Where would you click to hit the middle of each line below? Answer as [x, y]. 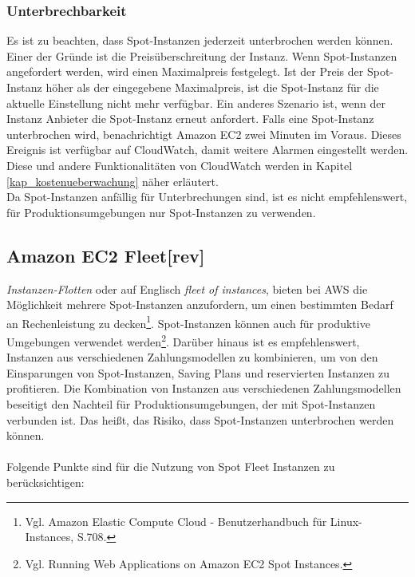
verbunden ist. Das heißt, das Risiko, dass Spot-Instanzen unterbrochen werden [200, 419]
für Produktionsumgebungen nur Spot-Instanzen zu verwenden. [161, 212]
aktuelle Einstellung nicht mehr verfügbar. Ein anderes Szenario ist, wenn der [196, 103]
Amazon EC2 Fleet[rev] [106, 255]
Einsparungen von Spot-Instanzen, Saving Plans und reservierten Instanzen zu [198, 372]
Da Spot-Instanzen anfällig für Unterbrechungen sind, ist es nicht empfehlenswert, [207, 197]
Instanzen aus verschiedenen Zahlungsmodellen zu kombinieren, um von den [192, 357]
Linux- [346, 521]
